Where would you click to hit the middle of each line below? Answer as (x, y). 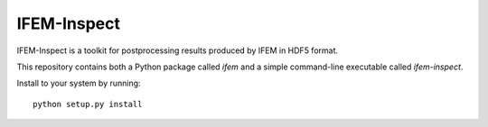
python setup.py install (88, 104)
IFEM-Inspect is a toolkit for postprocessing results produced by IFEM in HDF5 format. (178, 50)
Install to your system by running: (79, 83)
